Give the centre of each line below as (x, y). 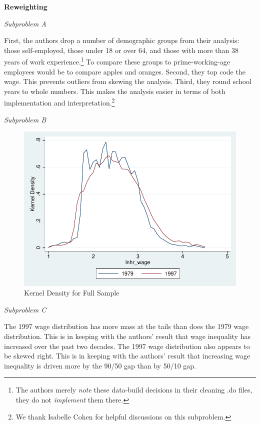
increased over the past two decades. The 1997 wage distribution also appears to (127, 346)
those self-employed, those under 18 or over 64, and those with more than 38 (121, 50)
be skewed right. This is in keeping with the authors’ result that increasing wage (127, 356)
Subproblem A (25, 23)
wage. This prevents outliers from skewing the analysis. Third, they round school (128, 81)
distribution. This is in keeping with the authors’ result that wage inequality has (127, 336)
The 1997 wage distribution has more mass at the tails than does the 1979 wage (126, 326)
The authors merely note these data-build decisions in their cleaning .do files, (134, 390)
